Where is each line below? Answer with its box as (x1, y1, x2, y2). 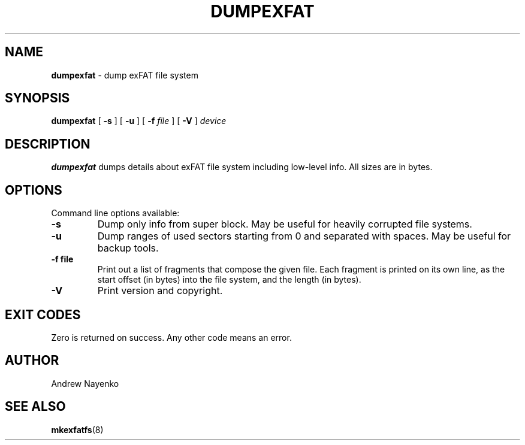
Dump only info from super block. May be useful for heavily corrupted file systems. (97, 218, 472, 231)
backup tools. (97, 242, 159, 255)
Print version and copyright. (97, 284, 223, 297)
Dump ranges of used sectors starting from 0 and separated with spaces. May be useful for (97, 230, 511, 243)
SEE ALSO (5, 399, 66, 414)
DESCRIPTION (5, 136, 90, 152)
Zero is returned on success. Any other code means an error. (51, 332, 292, 343)
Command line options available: (51, 208, 180, 219)
